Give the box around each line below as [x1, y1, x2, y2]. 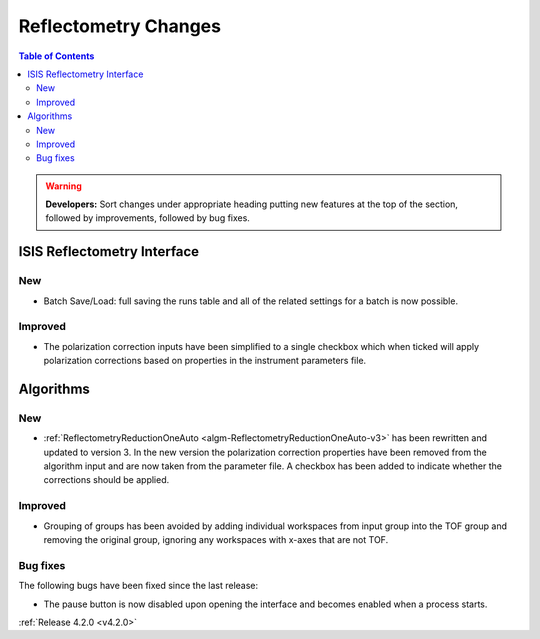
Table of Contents [18, 50, 95, 62]
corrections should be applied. [43, 474, 170, 486]
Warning [45, 180, 82, 192]
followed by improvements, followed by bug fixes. [45, 212, 250, 224]
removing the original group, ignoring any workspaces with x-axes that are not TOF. [43, 534, 389, 545]
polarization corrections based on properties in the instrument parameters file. [43, 355, 367, 367]
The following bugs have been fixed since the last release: [18, 580, 259, 592]
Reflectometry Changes [18, 15, 222, 37]
